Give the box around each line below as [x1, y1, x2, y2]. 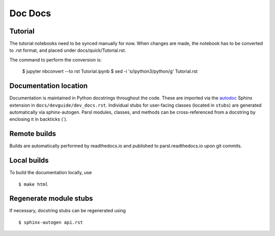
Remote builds [9, 129, 56, 138]
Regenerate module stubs [9, 194, 93, 203]
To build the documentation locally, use [9, 170, 92, 176]
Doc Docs [9, 8, 51, 19]
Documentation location [9, 82, 88, 90]
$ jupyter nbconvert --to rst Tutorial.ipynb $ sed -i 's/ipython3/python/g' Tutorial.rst [22, 69, 198, 75]
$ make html [18, 181, 48, 187]
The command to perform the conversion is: [9, 56, 102, 63]
